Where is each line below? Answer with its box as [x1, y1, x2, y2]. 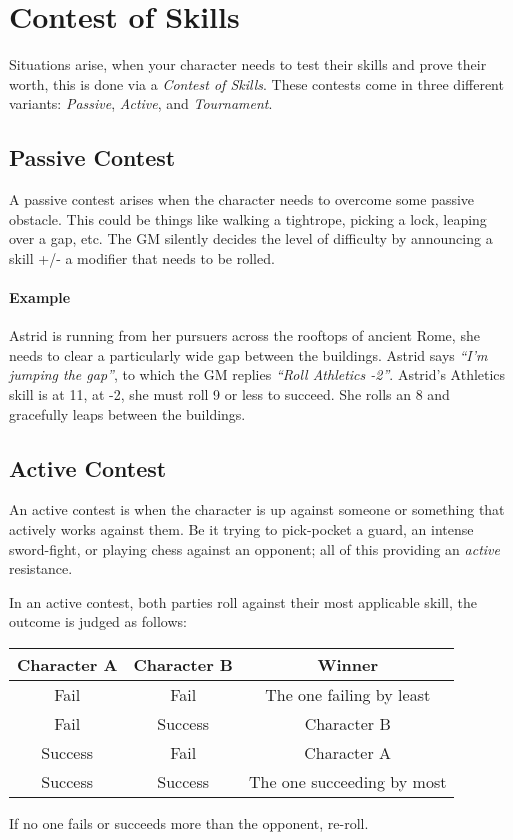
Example [9, 287, 71, 308]
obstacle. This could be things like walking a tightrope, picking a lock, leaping [9, 208, 487, 229]
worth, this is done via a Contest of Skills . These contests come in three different [9, 73, 504, 94]
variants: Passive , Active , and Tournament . [9, 93, 273, 114]
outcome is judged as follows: [9, 611, 187, 632]
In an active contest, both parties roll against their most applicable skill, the [9, 591, 477, 612]
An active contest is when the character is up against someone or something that [9, 499, 505, 520]
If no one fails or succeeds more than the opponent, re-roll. [9, 813, 369, 834]
